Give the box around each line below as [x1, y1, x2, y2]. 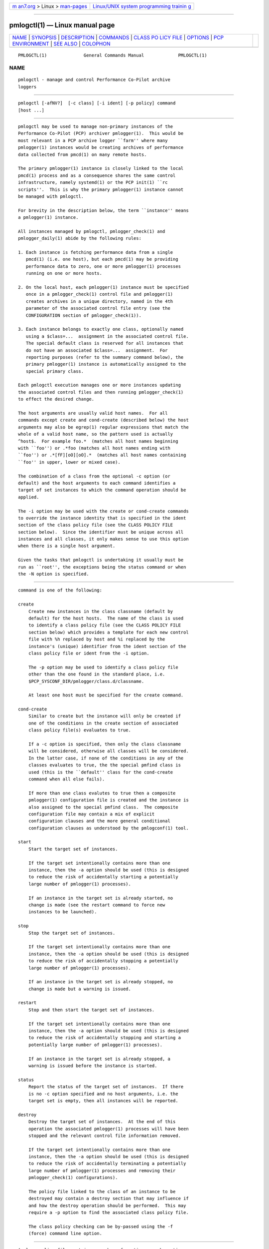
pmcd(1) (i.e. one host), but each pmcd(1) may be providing [25, 256, 179, 262]
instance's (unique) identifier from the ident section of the [28, 643, 186, 649]
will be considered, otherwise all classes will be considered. [28, 748, 189, 754]
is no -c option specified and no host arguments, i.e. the [28, 1091, 179, 1097]
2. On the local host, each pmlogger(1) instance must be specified [18, 285, 189, 290]
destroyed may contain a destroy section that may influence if [28, 1196, 189, 1202]
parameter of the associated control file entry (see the [25, 305, 170, 311]
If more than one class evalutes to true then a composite [28, 790, 176, 796]
